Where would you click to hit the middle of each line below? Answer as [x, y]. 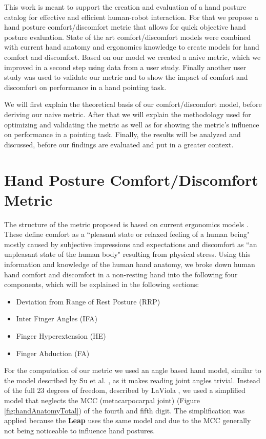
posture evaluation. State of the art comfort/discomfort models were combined [128, 37]
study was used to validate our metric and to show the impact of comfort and [126, 77]
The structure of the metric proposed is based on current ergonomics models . [126, 224]
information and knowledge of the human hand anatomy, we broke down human [130, 264]
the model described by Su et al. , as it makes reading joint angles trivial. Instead [132, 380]
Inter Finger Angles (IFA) [57, 319]
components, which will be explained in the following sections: [102, 284]
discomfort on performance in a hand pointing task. [85, 87]
